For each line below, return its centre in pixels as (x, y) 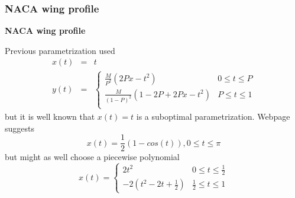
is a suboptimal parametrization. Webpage (213, 116)
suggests (20, 128)
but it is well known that (50, 116)
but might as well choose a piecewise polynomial (92, 157)
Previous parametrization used (60, 50)
